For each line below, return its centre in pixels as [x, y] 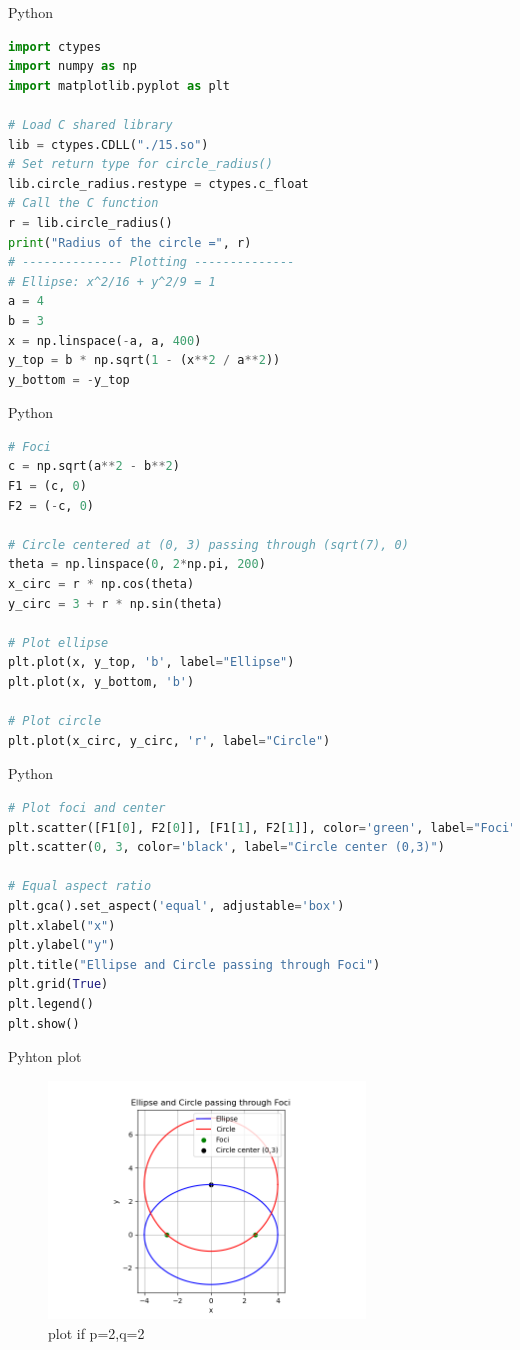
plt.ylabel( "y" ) [62, 945]
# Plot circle [55, 721]
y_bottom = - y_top [69, 379]
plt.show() [44, 1023]
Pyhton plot [45, 1056]
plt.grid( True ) [58, 984]
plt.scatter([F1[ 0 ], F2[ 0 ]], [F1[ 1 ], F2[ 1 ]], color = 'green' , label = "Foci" [262, 827]
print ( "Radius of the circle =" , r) [130, 242]
